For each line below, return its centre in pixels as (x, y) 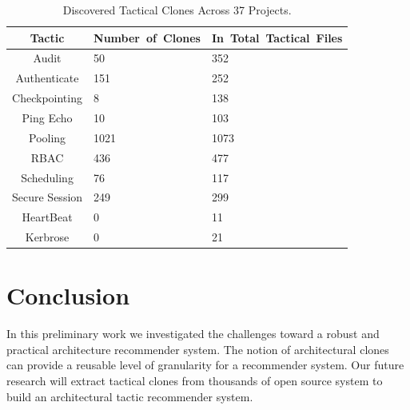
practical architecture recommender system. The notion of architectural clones (198, 349)
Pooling (47, 137)
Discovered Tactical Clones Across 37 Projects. (177, 10)
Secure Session (48, 197)
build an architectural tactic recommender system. (130, 396)
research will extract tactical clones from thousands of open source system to (195, 381)
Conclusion (68, 295)
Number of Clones (147, 37)
